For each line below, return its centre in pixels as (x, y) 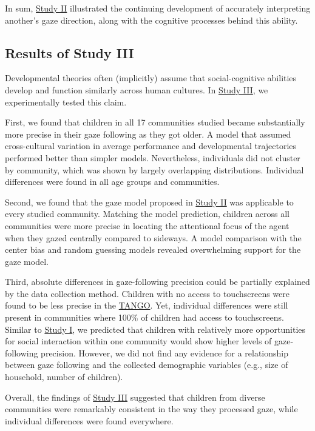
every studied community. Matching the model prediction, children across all (147, 214)
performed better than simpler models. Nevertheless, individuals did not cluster (153, 157)
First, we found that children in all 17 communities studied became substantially (155, 122)
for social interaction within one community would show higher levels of (138, 341)
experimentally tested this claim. (66, 102)
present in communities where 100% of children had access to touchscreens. (144, 317)
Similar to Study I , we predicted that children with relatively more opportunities (155, 329)
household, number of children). (64, 377)
